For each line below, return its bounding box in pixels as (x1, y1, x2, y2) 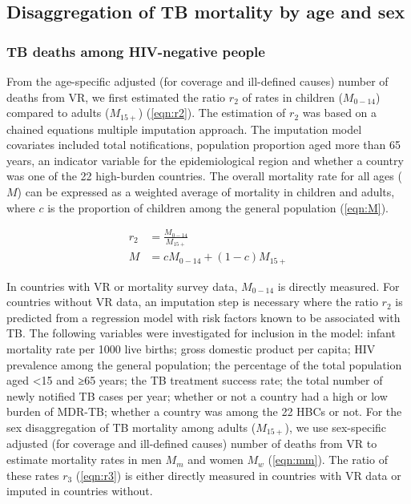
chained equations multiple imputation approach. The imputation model (6, 120, 362, 137)
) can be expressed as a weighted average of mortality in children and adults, (17, 183, 395, 200)
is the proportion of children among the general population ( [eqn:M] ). (47, 199, 389, 216)
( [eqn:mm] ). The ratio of (268, 451, 388, 468)
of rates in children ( (242, 88, 343, 105)
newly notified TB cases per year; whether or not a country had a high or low (6, 387, 388, 404)
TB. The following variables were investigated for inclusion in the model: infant (6, 325, 396, 341)
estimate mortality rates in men (6, 451, 162, 468)
